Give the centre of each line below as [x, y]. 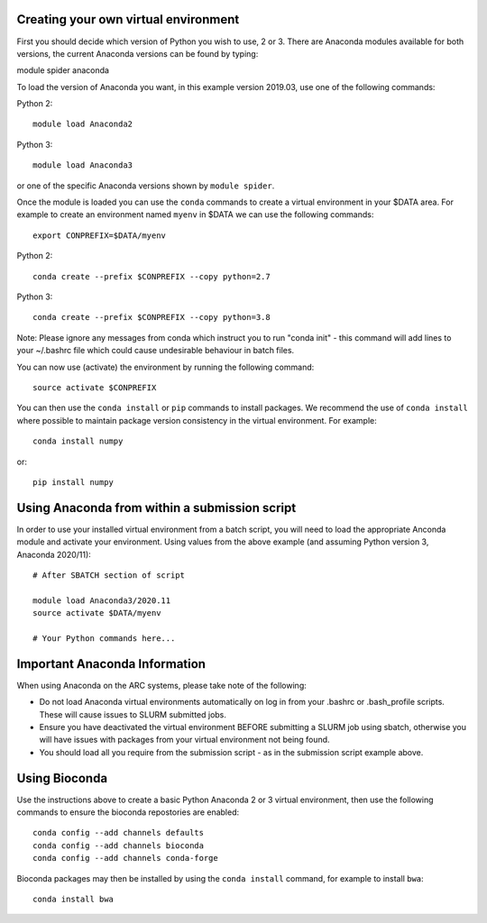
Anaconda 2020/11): [54, 554]
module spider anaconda [63, 70]
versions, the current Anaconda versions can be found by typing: [138, 53]
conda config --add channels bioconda [119, 845]
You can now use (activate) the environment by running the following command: [165, 367]
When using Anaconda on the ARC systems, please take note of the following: [161, 685]
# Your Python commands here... [104, 638]
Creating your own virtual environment [128, 19]
